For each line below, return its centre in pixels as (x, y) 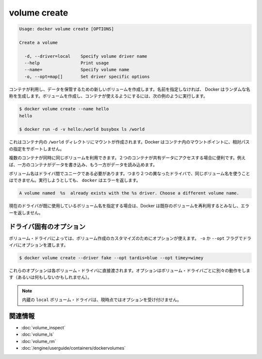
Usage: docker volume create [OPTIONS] (66, 29)
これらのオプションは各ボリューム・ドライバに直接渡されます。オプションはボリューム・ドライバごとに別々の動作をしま (130, 270)
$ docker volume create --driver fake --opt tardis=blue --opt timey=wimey (111, 258)
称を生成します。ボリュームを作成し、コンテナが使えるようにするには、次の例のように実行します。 (108, 96)
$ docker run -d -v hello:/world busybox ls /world (82, 129)
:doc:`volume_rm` (39, 341)
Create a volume (39, 42)
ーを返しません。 (26, 213)
